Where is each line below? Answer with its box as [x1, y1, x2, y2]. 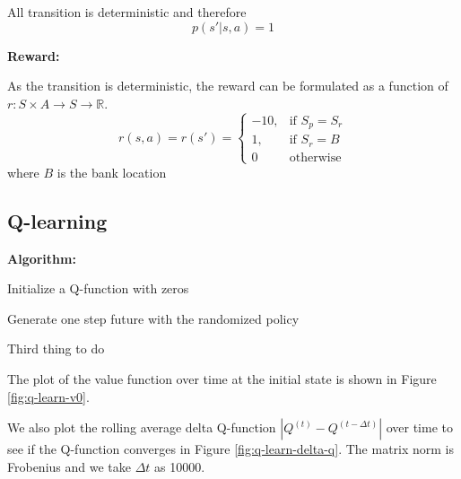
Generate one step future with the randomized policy [7, 309, 300, 327]
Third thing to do [7, 339, 105, 358]
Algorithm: [7, 248, 76, 267]
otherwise [289, 151, 342, 164]
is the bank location [57, 162, 167, 181]
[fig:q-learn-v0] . [7, 387, 90, 405]
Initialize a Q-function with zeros [7, 279, 189, 298]
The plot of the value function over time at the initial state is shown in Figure [7, 370, 437, 388]
